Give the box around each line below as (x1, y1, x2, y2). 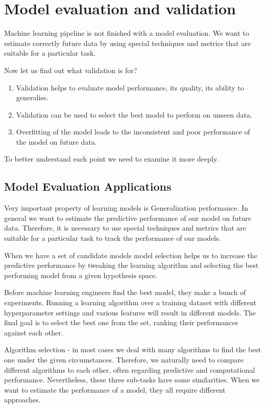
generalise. (16, 92, 49, 103)
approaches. (4, 394, 41, 405)
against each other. (4, 327, 63, 337)
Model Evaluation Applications (4, 178, 172, 194)
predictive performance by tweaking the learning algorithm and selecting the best (4, 260, 259, 270)
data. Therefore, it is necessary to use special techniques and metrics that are (4, 222, 246, 233)
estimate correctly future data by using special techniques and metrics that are (4, 37, 251, 48)
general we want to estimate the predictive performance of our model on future (4, 212, 252, 223)
